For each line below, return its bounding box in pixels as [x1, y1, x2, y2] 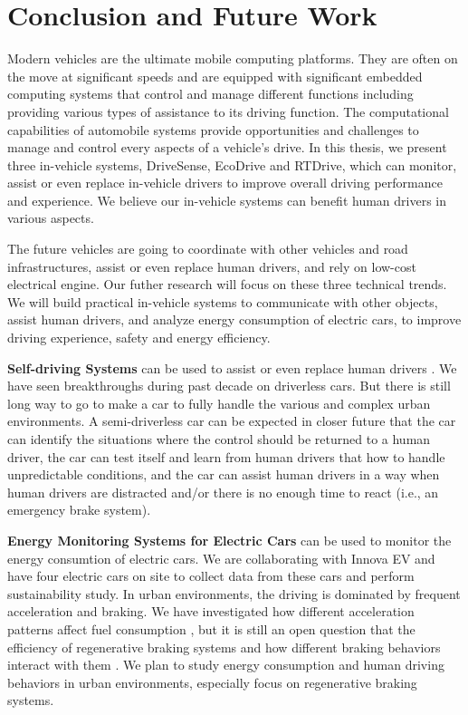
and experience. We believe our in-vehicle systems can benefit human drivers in [7, 190, 446, 209]
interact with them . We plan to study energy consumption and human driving [7, 655, 444, 674]
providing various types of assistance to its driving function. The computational [7, 101, 449, 121]
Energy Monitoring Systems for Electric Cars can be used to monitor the [7, 530, 452, 549]
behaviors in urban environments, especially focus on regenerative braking [7, 672, 417, 691]
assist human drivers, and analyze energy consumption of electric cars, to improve [7, 310, 462, 329]
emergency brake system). [7, 500, 151, 519]
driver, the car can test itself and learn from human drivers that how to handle [7, 447, 445, 466]
